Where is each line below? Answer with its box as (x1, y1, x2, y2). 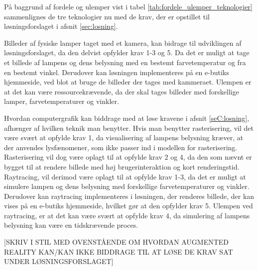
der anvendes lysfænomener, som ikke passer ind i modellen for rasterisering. (4, 142, 238, 152)
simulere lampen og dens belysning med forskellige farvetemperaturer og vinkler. (4, 181, 250, 191)
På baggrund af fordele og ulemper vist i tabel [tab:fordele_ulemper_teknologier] (4, 1, 253, 11)
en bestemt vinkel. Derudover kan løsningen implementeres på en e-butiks (4, 67, 229, 77)
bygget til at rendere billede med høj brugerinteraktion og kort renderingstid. (4, 161, 240, 172)
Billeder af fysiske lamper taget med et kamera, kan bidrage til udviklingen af (4, 37, 242, 48)
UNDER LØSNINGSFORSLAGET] (4, 256, 114, 267)
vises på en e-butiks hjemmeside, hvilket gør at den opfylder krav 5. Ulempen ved (4, 200, 253, 211)
